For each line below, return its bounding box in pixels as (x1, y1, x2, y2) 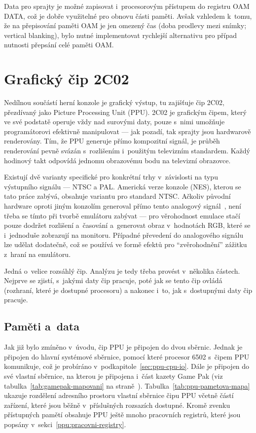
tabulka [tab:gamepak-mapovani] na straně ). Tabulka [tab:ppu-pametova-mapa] (4, 380, 250, 391)
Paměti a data (4, 319, 79, 334)
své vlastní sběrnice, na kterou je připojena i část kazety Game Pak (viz (4, 370, 223, 381)
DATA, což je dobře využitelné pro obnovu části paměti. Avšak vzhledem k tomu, (4, 10, 252, 21)
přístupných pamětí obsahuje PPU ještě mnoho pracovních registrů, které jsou (4, 409, 241, 420)
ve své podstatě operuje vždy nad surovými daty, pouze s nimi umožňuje (4, 116, 225, 127)
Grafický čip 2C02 (4, 69, 129, 89)
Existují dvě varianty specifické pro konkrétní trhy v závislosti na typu (4, 172, 218, 182)
